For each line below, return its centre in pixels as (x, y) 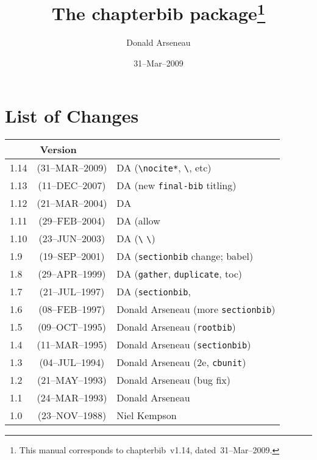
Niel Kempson (147, 415)
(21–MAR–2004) (72, 203)
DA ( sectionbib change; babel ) (185, 256)
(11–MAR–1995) (72, 344)
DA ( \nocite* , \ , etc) (164, 167)
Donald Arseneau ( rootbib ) (176, 326)
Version (58, 149)
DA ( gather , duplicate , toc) (180, 273)
